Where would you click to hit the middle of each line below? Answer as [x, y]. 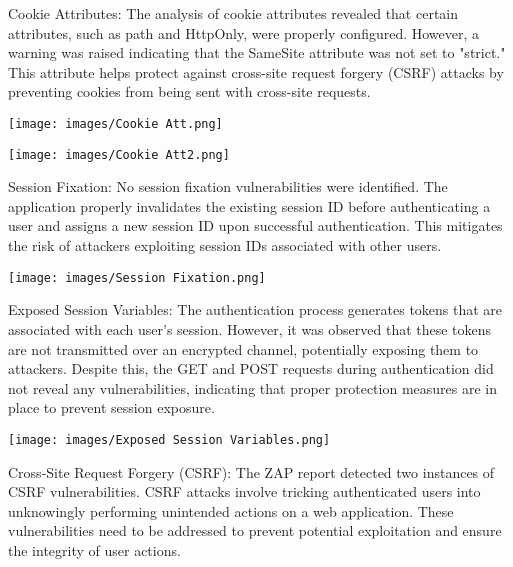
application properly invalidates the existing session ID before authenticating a [249, 205]
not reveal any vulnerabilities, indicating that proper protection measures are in [252, 387]
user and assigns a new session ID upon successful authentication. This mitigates [255, 225]
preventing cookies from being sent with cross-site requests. [189, 91]
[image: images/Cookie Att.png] [115, 123]
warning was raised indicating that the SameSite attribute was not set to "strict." [257, 52]
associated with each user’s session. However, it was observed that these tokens [250, 328]
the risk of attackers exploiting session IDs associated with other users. [225, 245]
